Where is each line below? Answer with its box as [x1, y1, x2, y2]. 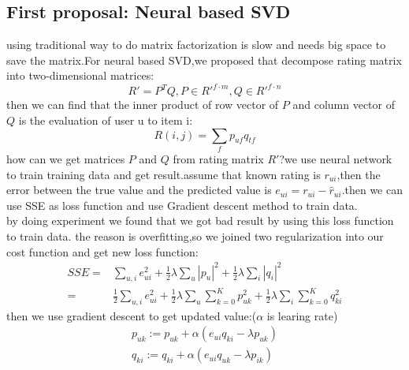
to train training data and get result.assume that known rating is [6, 166, 321, 182]
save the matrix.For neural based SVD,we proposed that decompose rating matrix [6, 51, 402, 68]
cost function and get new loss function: [6, 243, 199, 260]
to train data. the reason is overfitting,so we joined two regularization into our [6, 227, 384, 244]
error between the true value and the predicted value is [6, 181, 272, 198]
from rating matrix [173, 151, 264, 166]
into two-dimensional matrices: [6, 67, 154, 84]
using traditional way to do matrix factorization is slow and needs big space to [6, 36, 386, 53]
